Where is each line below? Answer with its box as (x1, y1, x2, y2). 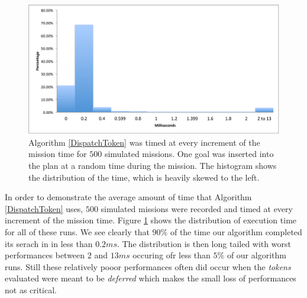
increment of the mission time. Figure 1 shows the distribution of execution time (5, 214, 297, 226)
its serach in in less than (5, 237, 93, 249)
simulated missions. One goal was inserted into (104, 148, 274, 160)
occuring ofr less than (133, 249, 211, 261)
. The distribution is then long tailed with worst (117, 237, 291, 249)
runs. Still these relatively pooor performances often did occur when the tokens (5, 260, 291, 273)
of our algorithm (227, 249, 286, 261)
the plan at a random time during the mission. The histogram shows (28, 159, 277, 171)
